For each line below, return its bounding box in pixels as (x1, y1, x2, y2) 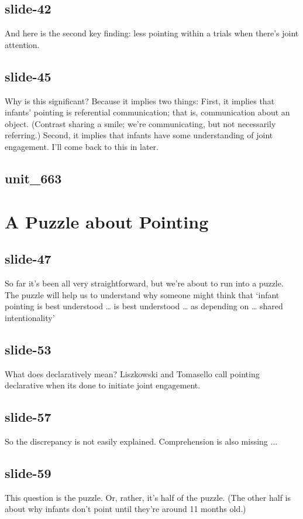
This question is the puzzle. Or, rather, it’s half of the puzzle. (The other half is (5, 491, 291, 503)
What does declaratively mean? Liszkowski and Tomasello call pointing (5, 367, 260, 380)
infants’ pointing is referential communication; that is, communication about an (5, 106, 290, 118)
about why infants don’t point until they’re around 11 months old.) (5, 503, 246, 515)
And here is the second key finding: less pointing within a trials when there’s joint (5, 27, 299, 39)
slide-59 (5, 463, 51, 482)
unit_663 (5, 169, 62, 187)
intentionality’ (5, 311, 55, 323)
